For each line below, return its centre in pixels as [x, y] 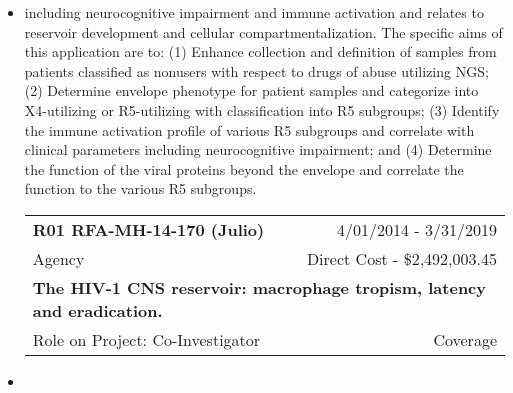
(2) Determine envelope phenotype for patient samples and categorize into [251, 90]
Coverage [465, 339]
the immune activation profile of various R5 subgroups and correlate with [249, 129]
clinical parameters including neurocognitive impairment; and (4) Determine [258, 149]
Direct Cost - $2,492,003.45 [401, 258]
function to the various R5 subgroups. [140, 188]
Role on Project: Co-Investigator [146, 339]
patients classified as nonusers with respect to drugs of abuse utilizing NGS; [256, 70]
